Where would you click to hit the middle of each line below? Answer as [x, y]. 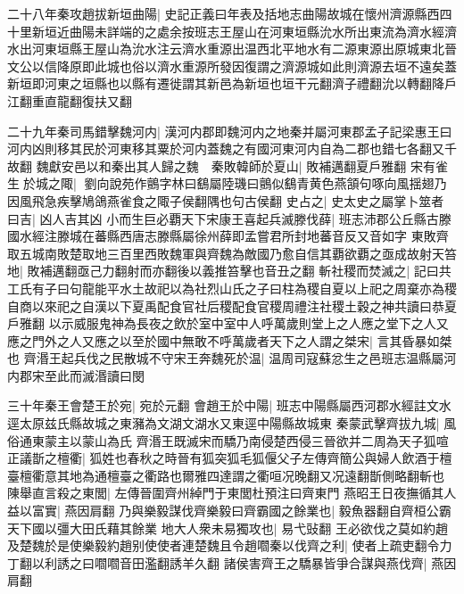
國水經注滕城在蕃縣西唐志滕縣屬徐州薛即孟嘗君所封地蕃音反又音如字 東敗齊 [228, 236]
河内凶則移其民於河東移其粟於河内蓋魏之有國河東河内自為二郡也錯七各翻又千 [232, 148]
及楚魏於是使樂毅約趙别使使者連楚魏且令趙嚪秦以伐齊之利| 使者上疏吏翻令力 [230, 545]
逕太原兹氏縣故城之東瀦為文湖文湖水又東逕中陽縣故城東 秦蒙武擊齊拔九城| [224, 423]
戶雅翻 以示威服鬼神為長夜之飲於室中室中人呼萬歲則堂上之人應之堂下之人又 [228, 323]
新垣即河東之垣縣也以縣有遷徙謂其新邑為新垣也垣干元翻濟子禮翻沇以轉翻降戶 [232, 83]
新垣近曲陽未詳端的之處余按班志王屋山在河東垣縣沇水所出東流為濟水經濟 [244, 31]
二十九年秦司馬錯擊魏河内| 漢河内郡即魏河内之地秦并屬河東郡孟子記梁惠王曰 [230, 131]
